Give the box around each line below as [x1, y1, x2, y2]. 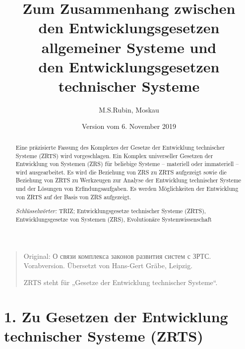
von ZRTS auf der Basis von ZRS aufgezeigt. [15, 192, 131, 201]
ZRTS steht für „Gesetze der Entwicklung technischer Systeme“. [23, 277, 218, 287]
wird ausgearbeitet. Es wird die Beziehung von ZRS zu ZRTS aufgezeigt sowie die [15, 168, 227, 176]
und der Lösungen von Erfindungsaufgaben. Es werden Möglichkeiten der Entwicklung [15, 184, 239, 193]
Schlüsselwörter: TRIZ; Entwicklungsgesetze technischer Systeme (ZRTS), [15, 207, 206, 215]
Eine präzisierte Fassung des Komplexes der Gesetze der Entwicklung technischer [15, 143, 225, 151]
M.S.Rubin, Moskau [99, 104, 159, 115]
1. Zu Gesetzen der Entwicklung [4, 306, 228, 326]
